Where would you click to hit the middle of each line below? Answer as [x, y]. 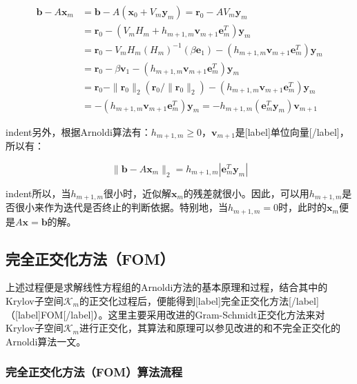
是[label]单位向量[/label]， [292, 131]
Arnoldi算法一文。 [46, 341]
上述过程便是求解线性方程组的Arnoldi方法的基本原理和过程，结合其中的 [167, 287]
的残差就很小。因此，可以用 [246, 193]
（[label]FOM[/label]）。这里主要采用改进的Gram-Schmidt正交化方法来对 [165, 314]
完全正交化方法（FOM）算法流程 [94, 372]
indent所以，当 [38, 193]
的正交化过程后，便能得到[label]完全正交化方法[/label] [199, 301]
